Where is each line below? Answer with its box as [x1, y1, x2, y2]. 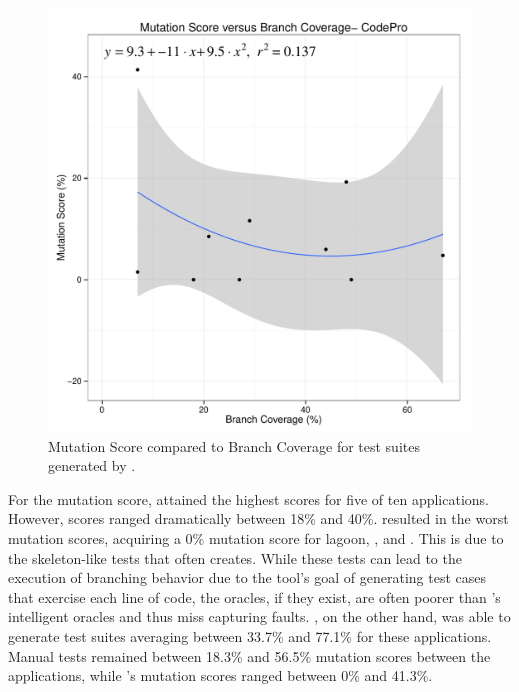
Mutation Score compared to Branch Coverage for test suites [48, 435, 420, 456]
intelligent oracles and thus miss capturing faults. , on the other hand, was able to [8, 606, 511, 627]
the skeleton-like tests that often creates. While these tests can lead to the [8, 547, 462, 568]
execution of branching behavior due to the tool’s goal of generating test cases [8, 567, 486, 588]
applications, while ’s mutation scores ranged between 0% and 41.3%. [8, 665, 433, 686]
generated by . [48, 455, 136, 476]
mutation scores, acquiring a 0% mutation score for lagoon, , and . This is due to [8, 527, 504, 548]
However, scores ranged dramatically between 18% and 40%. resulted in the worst [8, 508, 509, 529]
